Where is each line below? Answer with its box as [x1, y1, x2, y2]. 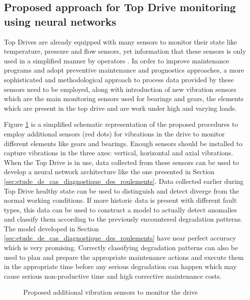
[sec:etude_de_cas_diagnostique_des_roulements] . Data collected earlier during [4, 176, 244, 186]
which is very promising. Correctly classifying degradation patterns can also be [4, 242, 238, 253]
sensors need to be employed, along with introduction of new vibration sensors [4, 84, 236, 94]
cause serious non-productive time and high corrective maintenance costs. [4, 270, 222, 281]
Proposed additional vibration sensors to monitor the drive [23, 287, 198, 297]
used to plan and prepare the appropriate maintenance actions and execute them [4, 252, 244, 262]
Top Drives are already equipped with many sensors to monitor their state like [4, 36, 237, 46]
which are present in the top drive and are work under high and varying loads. [4, 103, 237, 113]
